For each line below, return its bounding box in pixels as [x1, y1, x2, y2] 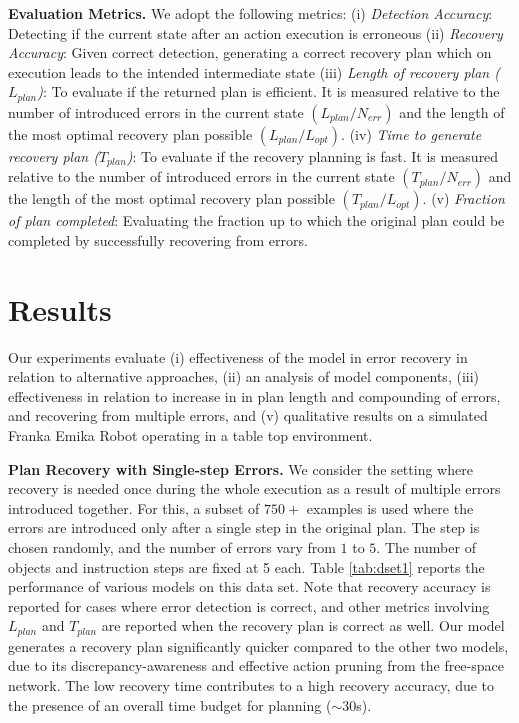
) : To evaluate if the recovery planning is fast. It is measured [126, 145, 499, 166]
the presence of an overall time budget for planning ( [8, 694, 332, 715]
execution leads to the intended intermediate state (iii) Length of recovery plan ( [8, 61, 500, 82]
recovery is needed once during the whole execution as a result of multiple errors [8, 478, 501, 499]
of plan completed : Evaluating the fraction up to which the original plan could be [8, 210, 505, 231]
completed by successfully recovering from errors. [8, 229, 308, 250]
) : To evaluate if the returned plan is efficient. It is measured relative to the [37, 81, 500, 102]
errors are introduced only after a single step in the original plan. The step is [8, 517, 480, 538]
